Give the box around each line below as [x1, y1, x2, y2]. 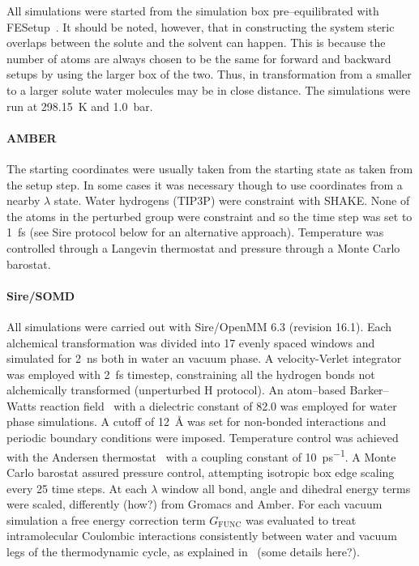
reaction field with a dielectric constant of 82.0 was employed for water [40, 397, 397, 414]
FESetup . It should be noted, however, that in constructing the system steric [6, 18, 395, 35]
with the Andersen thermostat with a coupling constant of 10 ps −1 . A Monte [6, 445, 396, 465]
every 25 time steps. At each [6, 479, 148, 496]
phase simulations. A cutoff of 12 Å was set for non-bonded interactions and [6, 413, 387, 430]
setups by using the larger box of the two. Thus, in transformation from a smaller [6, 66, 412, 83]
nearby [6, 192, 41, 209]
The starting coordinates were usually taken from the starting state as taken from [6, 160, 413, 177]
